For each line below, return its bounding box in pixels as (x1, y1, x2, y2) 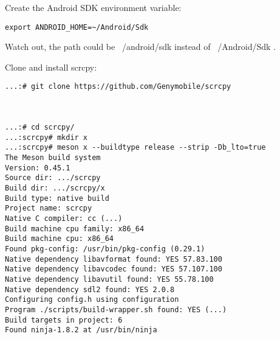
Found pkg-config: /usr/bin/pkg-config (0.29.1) (5, 244, 205, 253)
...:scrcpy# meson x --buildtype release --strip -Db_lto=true (5, 143, 266, 152)
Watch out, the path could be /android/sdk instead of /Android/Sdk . (5, 40, 276, 53)
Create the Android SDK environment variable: (5, 1, 182, 13)
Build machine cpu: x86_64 (5, 234, 114, 243)
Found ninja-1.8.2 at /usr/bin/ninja (5, 326, 157, 335)
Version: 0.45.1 (5, 163, 70, 172)
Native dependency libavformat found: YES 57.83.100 (5, 254, 222, 264)
